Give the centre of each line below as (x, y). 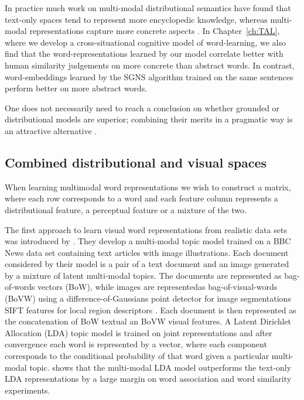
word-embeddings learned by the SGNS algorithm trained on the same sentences (149, 76)
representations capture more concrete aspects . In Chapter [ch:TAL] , (155, 31)
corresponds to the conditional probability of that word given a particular (137, 356)
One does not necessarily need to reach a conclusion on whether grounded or (142, 107)
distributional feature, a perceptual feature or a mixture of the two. (126, 209)
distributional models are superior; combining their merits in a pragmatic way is (149, 119)
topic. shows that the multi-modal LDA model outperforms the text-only (160, 367)
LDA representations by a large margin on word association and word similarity (148, 379)
